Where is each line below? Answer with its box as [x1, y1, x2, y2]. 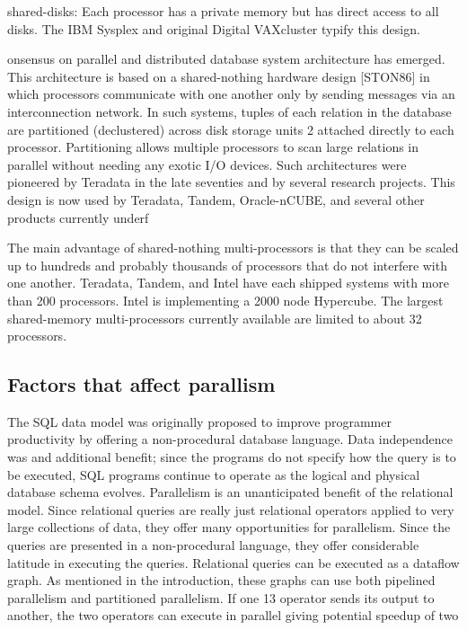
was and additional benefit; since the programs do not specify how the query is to [7, 448, 456, 466]
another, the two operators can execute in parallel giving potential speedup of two [7, 606, 459, 625]
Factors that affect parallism [7, 370, 276, 398]
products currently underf [7, 208, 149, 226]
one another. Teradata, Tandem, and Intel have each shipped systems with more [7, 273, 449, 292]
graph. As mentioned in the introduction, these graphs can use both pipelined [7, 571, 436, 590]
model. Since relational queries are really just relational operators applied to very [7, 500, 454, 519]
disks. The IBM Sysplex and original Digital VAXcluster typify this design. [7, 19, 420, 38]
